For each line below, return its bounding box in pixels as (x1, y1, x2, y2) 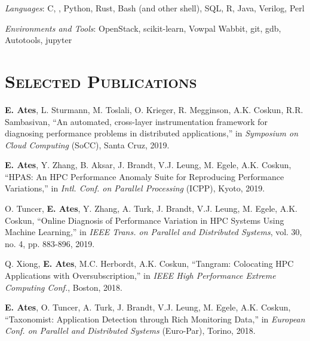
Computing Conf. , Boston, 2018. (5, 281, 122, 293)
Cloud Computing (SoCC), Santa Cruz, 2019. (5, 138, 170, 151)
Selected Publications (5, 68, 197, 93)
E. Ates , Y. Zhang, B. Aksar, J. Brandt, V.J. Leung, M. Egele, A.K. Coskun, (5, 159, 291, 171)
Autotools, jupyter (5, 34, 72, 46)
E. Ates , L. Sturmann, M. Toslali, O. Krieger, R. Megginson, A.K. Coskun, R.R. (5, 103, 303, 115)
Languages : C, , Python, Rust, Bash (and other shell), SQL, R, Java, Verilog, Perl (5, 2, 305, 14)
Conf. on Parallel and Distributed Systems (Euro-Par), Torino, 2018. (5, 324, 256, 337)
